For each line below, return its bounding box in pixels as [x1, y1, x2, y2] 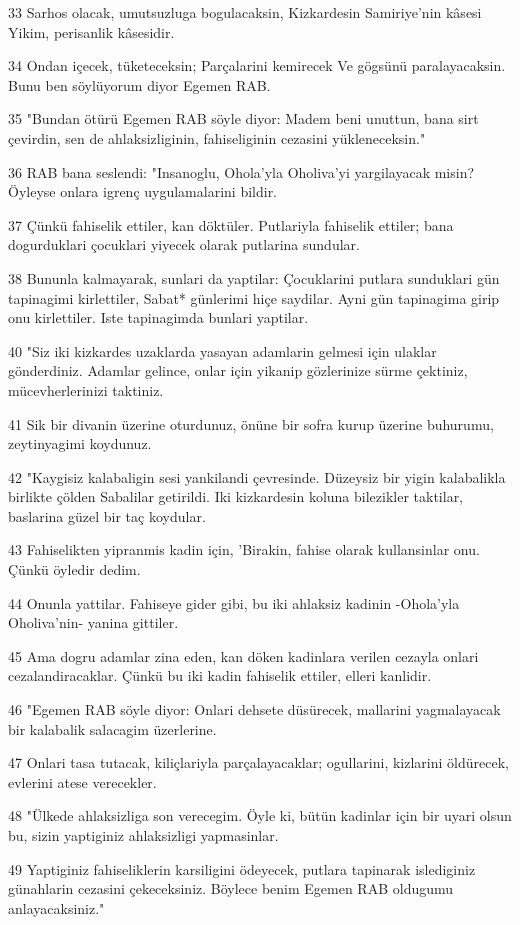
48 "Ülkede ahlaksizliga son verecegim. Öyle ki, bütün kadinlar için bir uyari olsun [8, 805, 512, 826]
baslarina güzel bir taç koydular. [8, 505, 206, 526]
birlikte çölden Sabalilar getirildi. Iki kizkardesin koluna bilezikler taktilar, [8, 486, 464, 507]
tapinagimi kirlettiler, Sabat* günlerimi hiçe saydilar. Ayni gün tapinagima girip [8, 287, 500, 308]
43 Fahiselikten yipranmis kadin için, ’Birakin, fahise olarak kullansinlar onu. [8, 539, 480, 560]
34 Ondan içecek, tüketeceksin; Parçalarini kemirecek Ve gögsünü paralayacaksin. [8, 55, 506, 76]
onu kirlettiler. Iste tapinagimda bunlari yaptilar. [8, 307, 309, 328]
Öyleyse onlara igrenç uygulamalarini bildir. [8, 181, 278, 202]
